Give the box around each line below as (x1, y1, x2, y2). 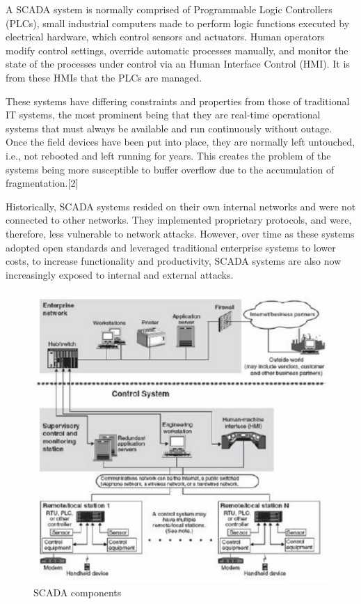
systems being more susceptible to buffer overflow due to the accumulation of (6, 162, 335, 176)
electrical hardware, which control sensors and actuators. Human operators (6, 29, 325, 44)
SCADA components (33, 585, 122, 600)
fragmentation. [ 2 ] (6, 176, 79, 190)
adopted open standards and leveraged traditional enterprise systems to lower (6, 240, 336, 254)
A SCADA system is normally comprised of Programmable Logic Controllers (6, 2, 332, 16)
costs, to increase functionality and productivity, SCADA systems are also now (6, 254, 342, 268)
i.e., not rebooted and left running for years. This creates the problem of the (6, 148, 331, 162)
